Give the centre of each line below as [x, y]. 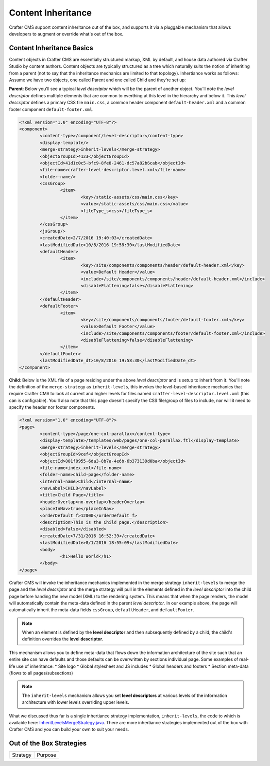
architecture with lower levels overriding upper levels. [76, 702]
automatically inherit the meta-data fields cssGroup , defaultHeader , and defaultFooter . [101, 610]
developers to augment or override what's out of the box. [66, 34]
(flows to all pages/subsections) [41, 673]
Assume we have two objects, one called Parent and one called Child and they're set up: [97, 80]
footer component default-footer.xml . [51, 109]
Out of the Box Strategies [48, 743]
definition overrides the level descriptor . [63, 639]
